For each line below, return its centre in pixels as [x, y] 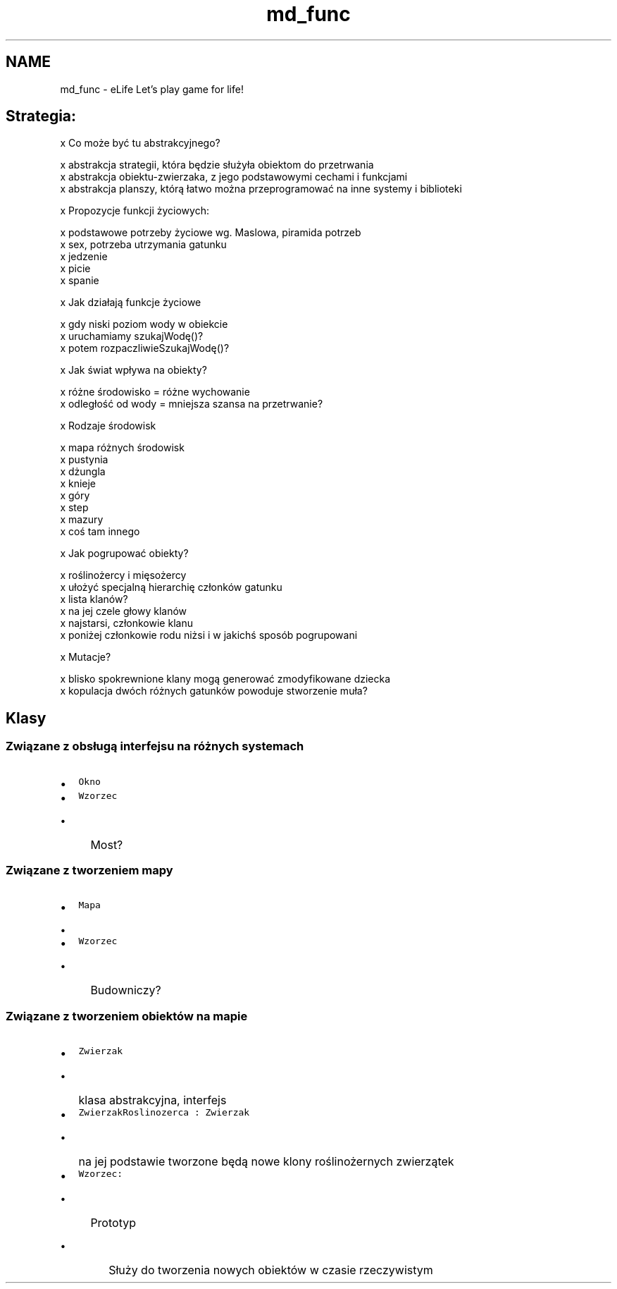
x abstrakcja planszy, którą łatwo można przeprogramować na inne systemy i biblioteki [261, 189]
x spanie [80, 281]
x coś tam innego [100, 532]
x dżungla [83, 472]
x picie [75, 269]
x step [74, 508]
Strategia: [41, 116]
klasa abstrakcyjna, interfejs [152, 1100]
